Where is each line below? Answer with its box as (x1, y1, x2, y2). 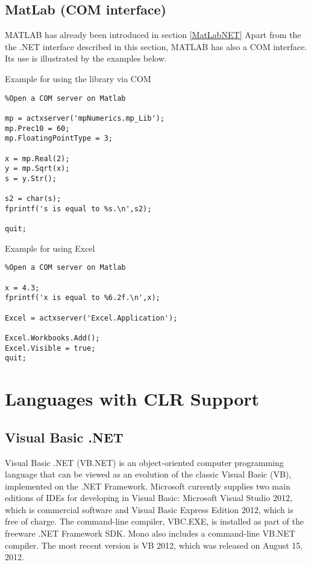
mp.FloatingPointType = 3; (5, 134, 113, 143)
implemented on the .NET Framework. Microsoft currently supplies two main (5, 479, 291, 492)
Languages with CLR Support (5, 386, 260, 411)
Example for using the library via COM (5, 72, 151, 85)
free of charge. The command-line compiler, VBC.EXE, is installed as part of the (5, 515, 304, 528)
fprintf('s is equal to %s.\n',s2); (5, 204, 152, 213)
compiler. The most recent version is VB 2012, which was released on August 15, (5, 538, 303, 551)
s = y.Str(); (5, 174, 57, 183)
